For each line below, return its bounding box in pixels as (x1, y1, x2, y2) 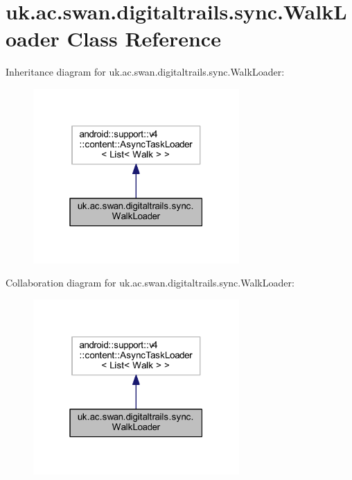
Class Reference (67, 24, 221, 53)
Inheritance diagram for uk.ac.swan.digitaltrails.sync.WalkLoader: (6, 65, 285, 79)
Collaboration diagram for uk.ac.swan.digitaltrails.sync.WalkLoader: (6, 275, 294, 290)
